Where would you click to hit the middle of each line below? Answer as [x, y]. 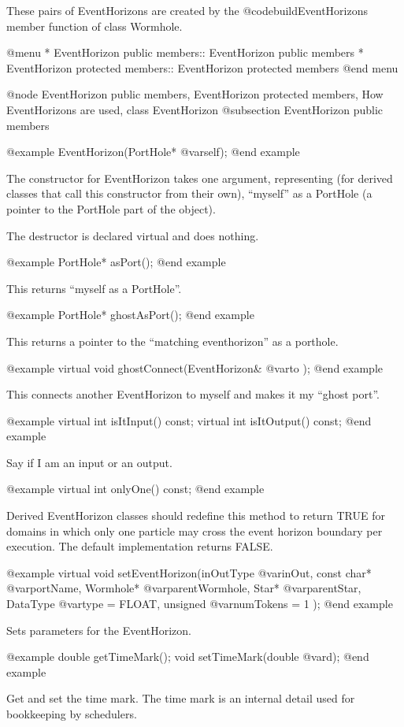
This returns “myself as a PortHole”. [94, 288]
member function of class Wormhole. [95, 26]
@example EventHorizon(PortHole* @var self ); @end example [153, 152]
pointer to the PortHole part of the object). [111, 208]
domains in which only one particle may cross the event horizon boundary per [195, 530]
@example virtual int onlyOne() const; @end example [135, 489]
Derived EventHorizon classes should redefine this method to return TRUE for [196, 516]
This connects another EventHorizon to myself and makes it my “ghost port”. [193, 394]
